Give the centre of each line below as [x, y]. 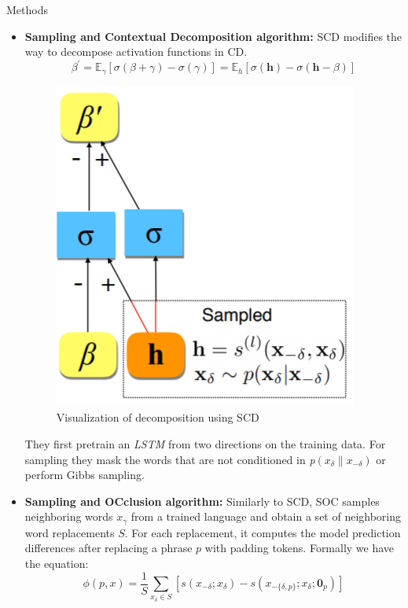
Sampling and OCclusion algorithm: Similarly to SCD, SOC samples [202, 501]
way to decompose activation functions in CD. [136, 52]
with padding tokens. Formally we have [300, 548]
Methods [27, 9]
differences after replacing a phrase [108, 548]
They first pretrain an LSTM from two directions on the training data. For [205, 443]
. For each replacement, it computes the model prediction [263, 532]
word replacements [70, 532]
